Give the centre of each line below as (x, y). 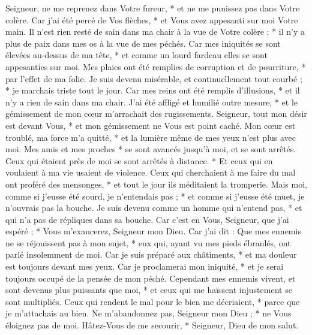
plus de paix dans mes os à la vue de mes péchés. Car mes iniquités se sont (143, 43)
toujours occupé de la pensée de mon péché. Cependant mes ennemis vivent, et (151, 278)
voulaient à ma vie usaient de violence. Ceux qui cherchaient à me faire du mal (151, 172)
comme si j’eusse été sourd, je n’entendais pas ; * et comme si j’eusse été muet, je (155, 196)
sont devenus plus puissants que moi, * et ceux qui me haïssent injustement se (149, 290)
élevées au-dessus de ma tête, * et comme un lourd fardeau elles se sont (136, 55)
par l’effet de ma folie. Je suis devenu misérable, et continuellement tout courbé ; (154, 78)
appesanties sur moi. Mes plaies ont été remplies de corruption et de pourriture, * (156, 66)
